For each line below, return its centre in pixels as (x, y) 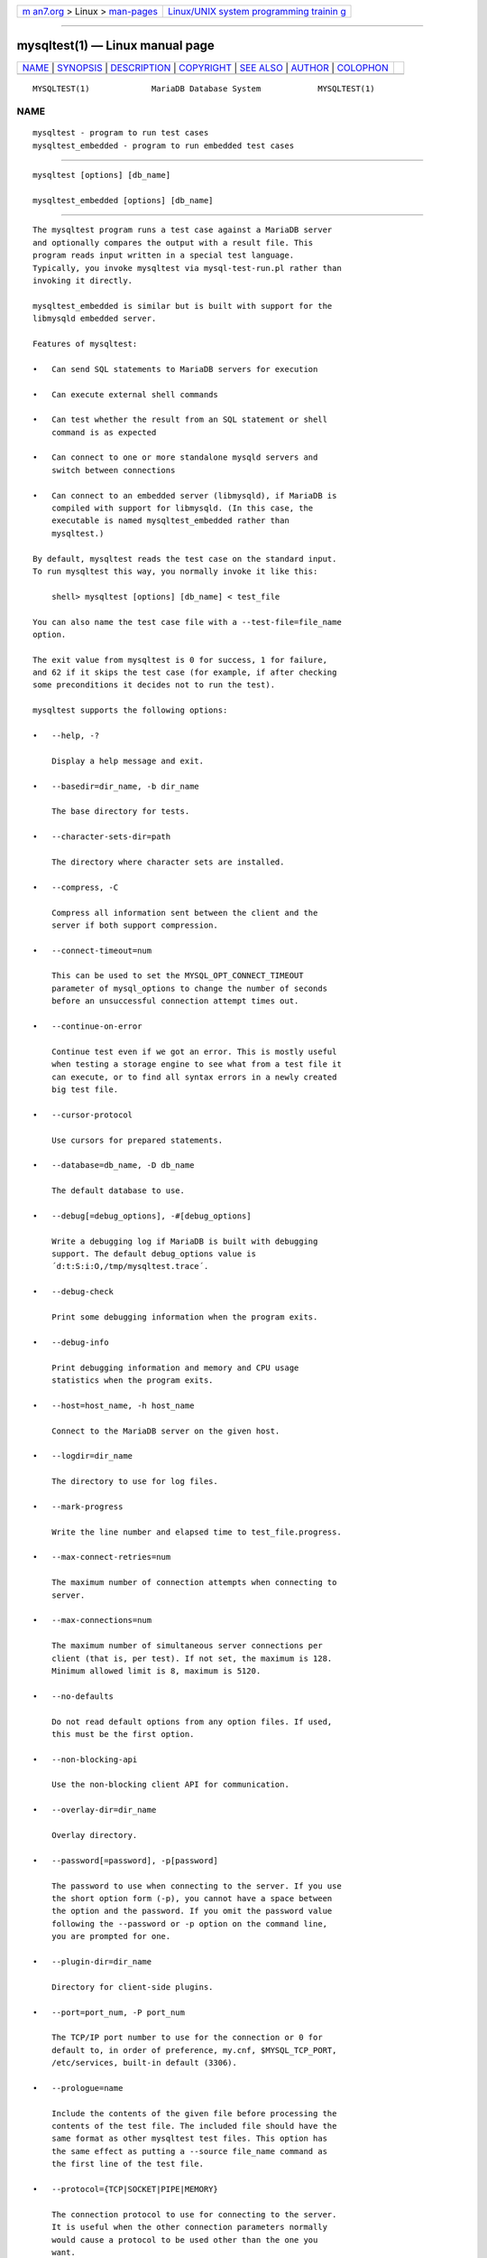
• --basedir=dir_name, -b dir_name (116, 786)
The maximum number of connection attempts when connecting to (194, 1582)
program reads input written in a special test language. (164, 256)
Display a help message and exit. (128, 760)
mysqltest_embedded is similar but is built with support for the (183, 306)
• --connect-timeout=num (92, 950)
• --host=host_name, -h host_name (114, 1405)
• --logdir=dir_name (83, 1456)
